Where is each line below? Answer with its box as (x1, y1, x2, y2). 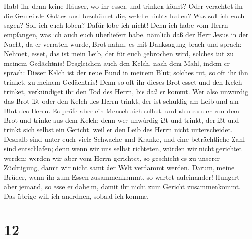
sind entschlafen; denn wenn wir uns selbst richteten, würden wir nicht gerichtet (4, 143, 242, 153)
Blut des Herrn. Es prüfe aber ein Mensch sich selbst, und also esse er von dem (4, 105, 239, 115)
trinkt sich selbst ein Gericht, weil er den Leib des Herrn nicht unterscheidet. (4, 124, 233, 134)
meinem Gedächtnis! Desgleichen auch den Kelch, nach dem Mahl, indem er (4, 58, 230, 68)
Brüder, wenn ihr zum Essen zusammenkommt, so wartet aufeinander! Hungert (4, 172, 240, 182)
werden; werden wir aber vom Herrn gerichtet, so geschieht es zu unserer (4, 153, 220, 163)
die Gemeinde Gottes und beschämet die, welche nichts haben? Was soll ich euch (4, 10, 245, 20)
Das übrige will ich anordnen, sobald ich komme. (4, 191, 149, 201)
